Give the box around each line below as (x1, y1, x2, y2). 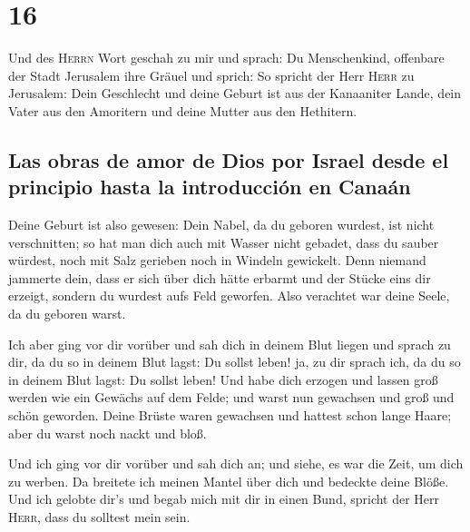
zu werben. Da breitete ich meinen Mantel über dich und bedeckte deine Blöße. (8, 471, 449, 490)
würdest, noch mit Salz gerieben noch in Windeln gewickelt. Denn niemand (8, 251, 426, 270)
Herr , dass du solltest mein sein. (8, 507, 191, 526)
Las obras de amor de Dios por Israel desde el (8, 145, 449, 173)
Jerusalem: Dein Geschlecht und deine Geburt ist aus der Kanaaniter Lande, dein (8, 84, 462, 103)
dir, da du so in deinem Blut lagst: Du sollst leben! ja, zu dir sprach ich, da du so (8, 352, 461, 371)
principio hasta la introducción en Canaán (8, 172, 411, 201)
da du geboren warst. (8, 304, 126, 323)
